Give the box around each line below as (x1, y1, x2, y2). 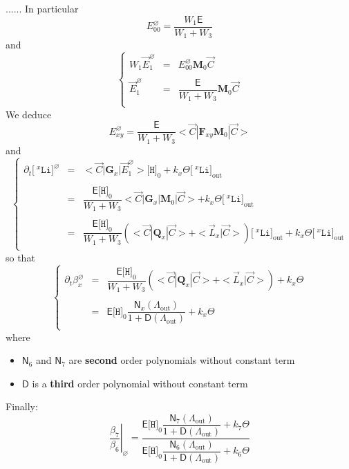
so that (6, 250, 35, 264)
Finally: (6, 399, 38, 414)
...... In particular (6, 1, 79, 15)
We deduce (6, 107, 52, 121)
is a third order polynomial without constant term (32, 376, 248, 390)
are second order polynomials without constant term (68, 353, 295, 367)
